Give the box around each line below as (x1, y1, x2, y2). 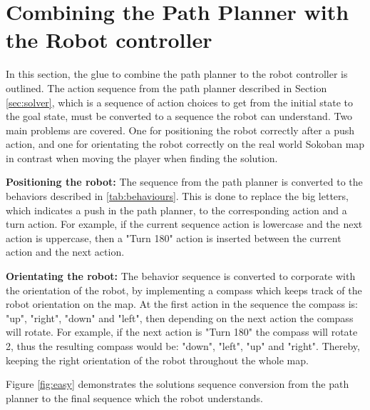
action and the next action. (6, 244, 125, 259)
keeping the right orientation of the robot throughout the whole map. (6, 352, 309, 367)
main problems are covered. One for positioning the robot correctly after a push (6, 122, 355, 137)
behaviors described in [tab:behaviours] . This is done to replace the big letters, (6, 189, 349, 204)
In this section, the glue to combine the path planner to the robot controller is (6, 66, 348, 81)
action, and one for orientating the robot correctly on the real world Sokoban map (6, 136, 365, 151)
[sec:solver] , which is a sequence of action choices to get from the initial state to (6, 94, 353, 109)
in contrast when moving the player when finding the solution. (6, 150, 278, 165)
